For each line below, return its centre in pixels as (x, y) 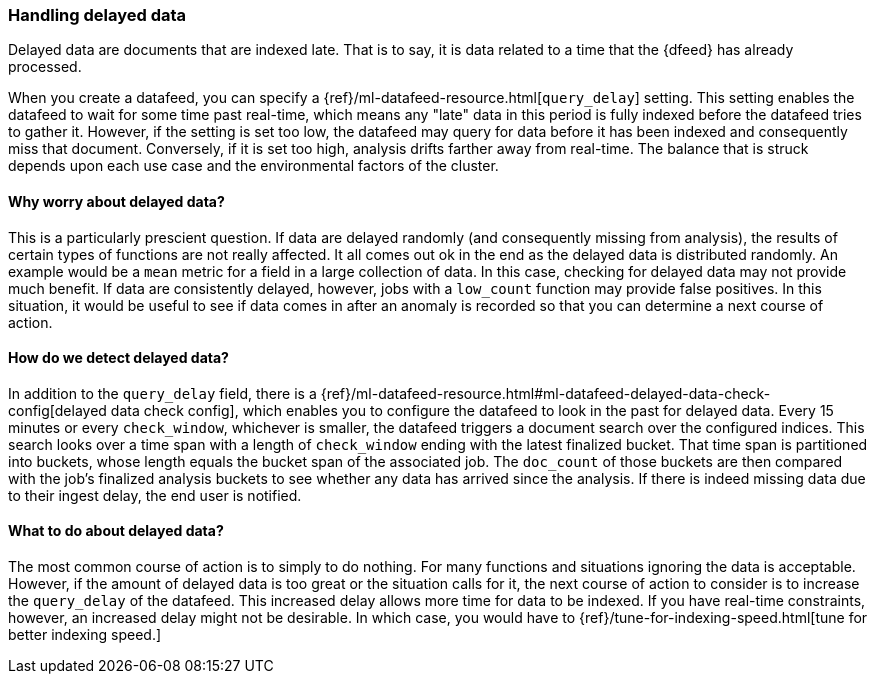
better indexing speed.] (85, 635)
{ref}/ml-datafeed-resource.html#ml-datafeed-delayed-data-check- (545, 393)
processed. (45, 67)
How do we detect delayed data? (118, 358)
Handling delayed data (97, 15)
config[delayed (57, 410)
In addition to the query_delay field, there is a (162, 393)
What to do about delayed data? (116, 531)
